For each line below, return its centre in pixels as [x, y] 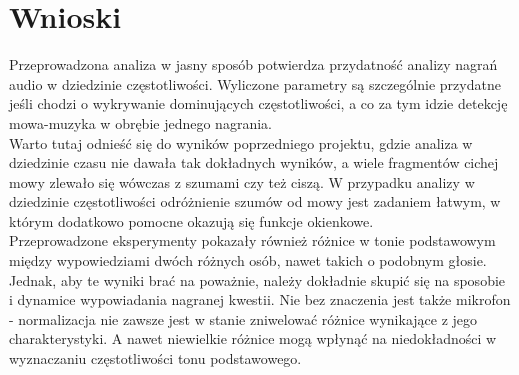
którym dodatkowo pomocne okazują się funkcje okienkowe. [191, 220]
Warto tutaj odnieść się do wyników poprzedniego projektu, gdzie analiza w [241, 142]
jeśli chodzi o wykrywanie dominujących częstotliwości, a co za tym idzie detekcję [258, 103]
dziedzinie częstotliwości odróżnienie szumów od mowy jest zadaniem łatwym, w [255, 201]
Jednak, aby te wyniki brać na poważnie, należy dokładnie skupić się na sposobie [257, 279]
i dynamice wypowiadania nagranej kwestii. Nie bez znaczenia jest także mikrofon [260, 299]
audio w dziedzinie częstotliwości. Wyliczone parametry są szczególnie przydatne [255, 83]
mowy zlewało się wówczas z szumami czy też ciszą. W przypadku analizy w [242, 181]
